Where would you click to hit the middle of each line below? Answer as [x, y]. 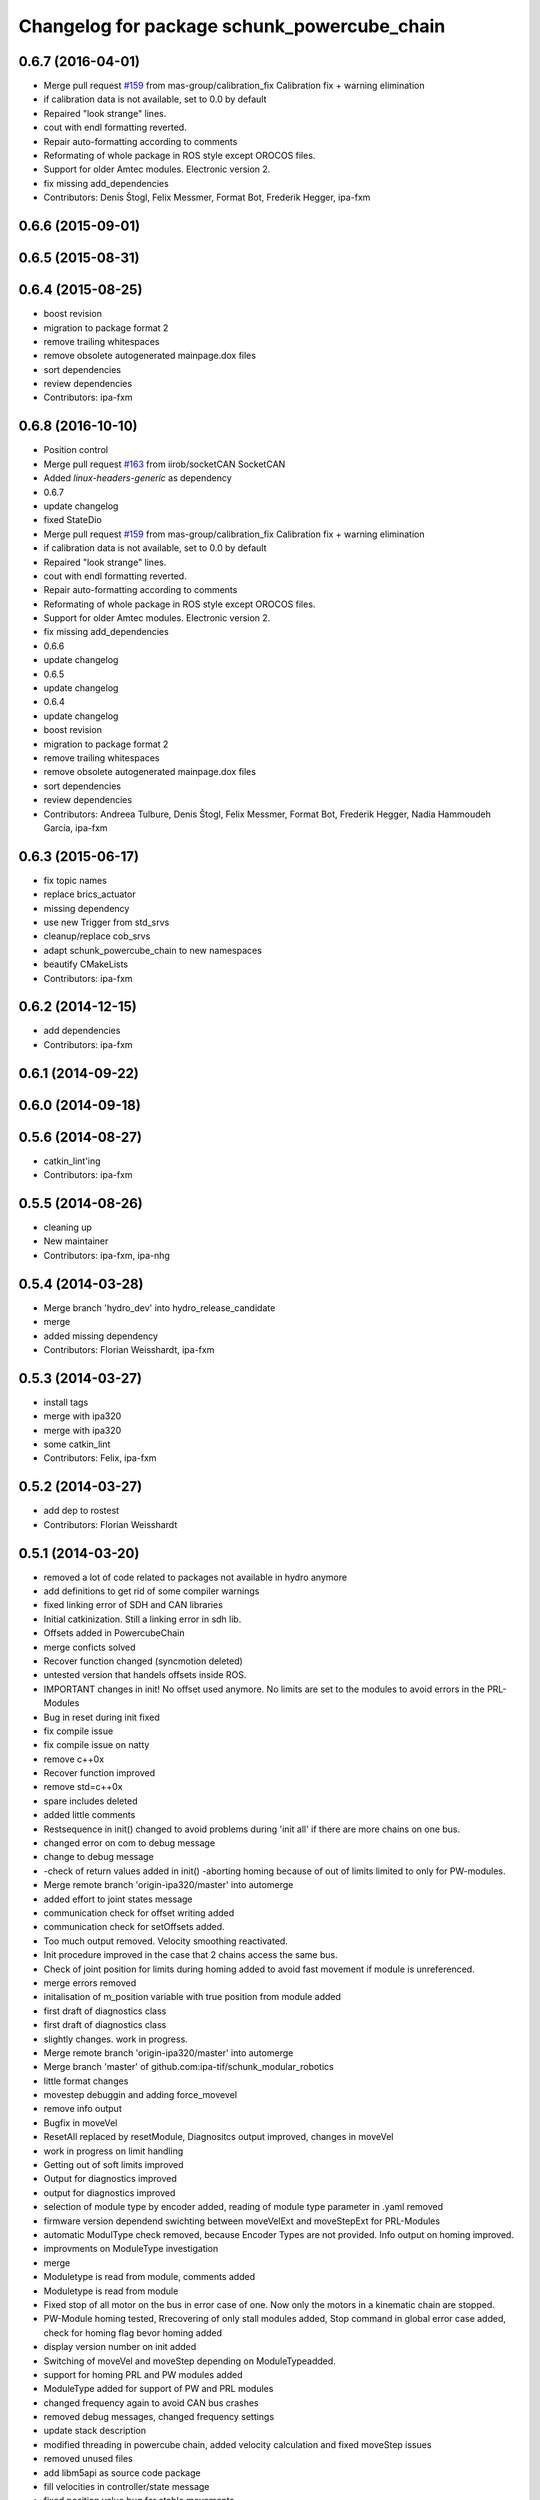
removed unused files [88, 2459]
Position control [76, 450]
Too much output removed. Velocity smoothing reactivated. [166, 1941]
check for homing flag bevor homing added [133, 2332]
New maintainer [76, 1241]
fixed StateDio [72, 520]
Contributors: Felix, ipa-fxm [100, 1458]
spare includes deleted [90, 1801]
